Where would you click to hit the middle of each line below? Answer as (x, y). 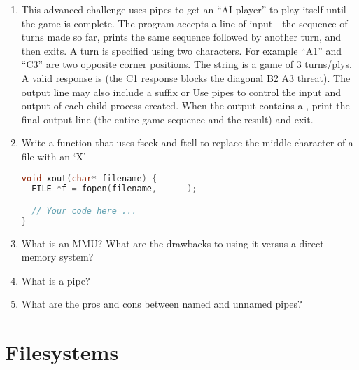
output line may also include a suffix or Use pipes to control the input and (181, 91)
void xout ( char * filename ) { (89, 178)
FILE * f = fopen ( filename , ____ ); (114, 189)
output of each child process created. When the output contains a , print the (185, 105)
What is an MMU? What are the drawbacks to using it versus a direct (173, 243)
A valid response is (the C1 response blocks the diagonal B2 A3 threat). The (186, 77)
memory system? (57, 257)
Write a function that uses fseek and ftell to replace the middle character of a (187, 143)
